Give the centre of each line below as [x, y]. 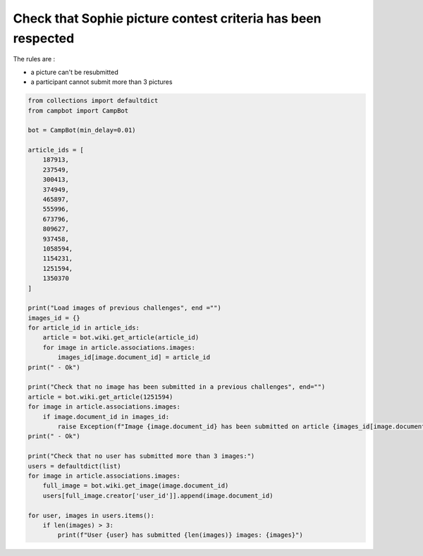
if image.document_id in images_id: [106, 417]
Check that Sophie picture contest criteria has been [167, 18]
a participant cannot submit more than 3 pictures [102, 82]
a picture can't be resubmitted [75, 72]
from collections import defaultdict [93, 101]
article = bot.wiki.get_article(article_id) [121, 338]
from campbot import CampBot [78, 110]
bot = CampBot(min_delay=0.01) [82, 130]
